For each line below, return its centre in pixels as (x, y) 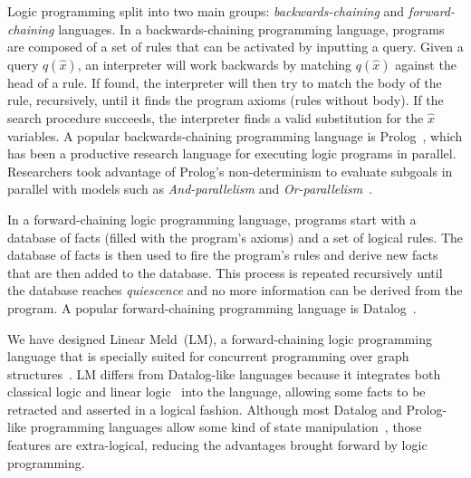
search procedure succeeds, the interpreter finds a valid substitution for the (216, 117)
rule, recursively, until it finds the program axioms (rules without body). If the (226, 100)
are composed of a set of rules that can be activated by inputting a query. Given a (235, 47)
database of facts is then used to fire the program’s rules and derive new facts (223, 255)
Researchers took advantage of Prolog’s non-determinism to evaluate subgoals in (230, 171)
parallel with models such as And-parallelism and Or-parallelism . (190, 189)
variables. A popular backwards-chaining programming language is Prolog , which (235, 135)
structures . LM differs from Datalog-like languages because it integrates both (224, 373)
